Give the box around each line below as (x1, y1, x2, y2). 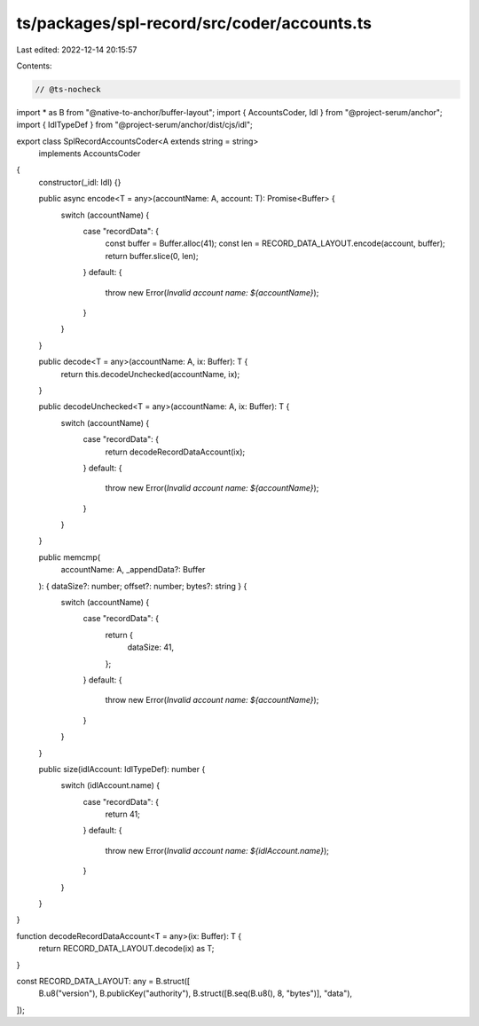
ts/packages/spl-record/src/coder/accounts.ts (16, 13, 373, 33)
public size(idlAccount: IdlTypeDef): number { (38, 763, 206, 774)
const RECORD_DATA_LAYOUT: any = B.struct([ (16, 976, 191, 986)
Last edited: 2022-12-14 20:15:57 (16, 44, 137, 55)
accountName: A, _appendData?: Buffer (60, 564, 206, 575)
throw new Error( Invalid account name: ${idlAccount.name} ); (105, 845, 330, 856)
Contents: (16, 60, 52, 71)
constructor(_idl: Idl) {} (38, 177, 122, 187)
